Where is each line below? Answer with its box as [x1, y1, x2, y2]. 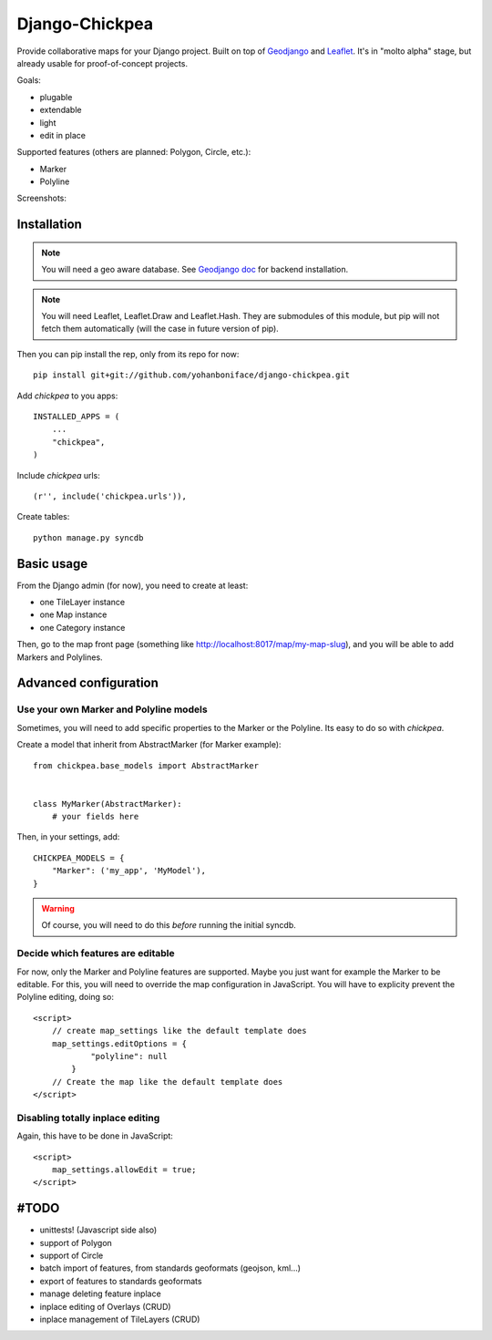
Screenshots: [16, 192, 67, 204]
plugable [39, 91, 73, 102]
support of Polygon [39, 1237, 113, 1248]
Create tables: [16, 511, 70, 522]
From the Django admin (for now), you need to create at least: [16, 580, 249, 591]
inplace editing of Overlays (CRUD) [39, 1301, 172, 1312]
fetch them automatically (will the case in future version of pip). [41, 324, 280, 335]
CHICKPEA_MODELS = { [33, 852, 125, 863]
